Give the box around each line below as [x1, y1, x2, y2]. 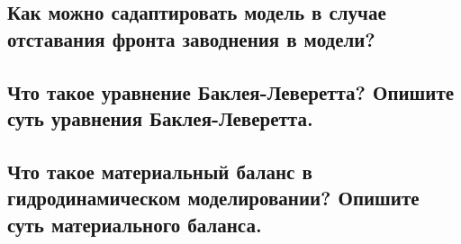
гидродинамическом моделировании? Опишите [7, 184, 420, 212]
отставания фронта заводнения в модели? [7, 24, 375, 52]
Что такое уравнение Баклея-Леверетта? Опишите [7, 77, 455, 105]
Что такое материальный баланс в [7, 157, 312, 185]
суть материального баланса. [7, 210, 262, 238]
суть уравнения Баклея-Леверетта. [7, 104, 313, 131]
